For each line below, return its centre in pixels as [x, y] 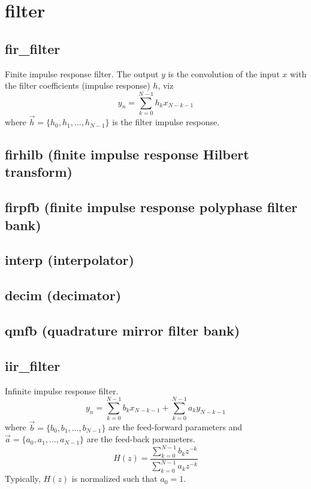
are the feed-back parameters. [141, 439]
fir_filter [33, 48]
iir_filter [33, 365]
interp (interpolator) [70, 260]
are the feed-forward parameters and [176, 427]
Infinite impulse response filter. [62, 390]
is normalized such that [114, 479]
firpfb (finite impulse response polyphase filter [151, 207]
